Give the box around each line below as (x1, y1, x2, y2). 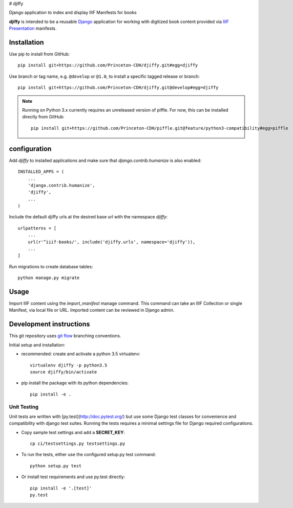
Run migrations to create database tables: (9, 263, 93, 269)
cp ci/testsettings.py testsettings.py (30, 441, 126, 446)
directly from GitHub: (22, 114, 64, 120)
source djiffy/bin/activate (30, 369, 97, 374)
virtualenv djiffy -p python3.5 (30, 362, 107, 368)
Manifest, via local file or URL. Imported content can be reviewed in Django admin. (9, 307, 175, 313)
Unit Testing (9, 403, 39, 410)
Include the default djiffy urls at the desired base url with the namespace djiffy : (9, 214, 168, 220)
